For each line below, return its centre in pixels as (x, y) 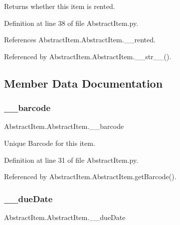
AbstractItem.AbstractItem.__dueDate (65, 217)
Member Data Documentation (84, 83)
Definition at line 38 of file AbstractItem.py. (71, 23)
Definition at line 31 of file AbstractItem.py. (71, 160)
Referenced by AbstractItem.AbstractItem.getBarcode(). (90, 176)
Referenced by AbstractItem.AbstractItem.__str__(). (88, 56)
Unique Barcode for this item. (50, 143)
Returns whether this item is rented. (60, 6)
